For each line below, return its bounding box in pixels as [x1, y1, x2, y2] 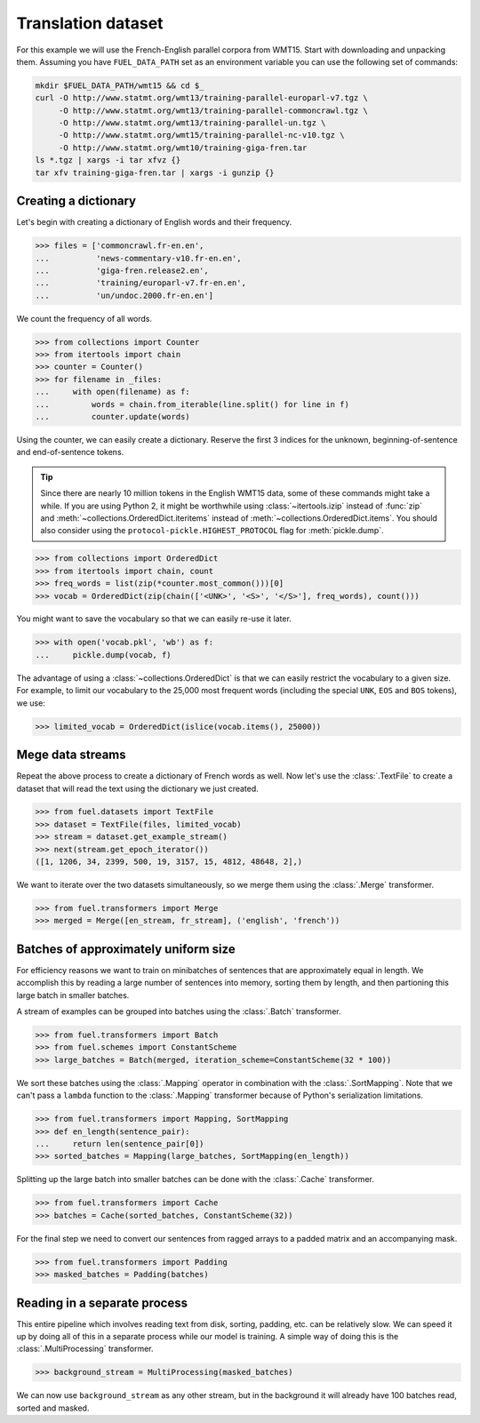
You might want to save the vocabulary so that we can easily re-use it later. [16, 613, 292, 624]
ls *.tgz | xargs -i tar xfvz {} [35, 156, 181, 165]
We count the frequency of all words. [16, 313, 153, 324]
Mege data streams [16, 747, 126, 763]
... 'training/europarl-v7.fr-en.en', [35, 278, 246, 288]
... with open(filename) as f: [35, 387, 190, 397]
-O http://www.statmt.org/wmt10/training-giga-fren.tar [58, 142, 308, 153]
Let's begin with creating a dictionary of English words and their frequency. [16, 217, 292, 228]
